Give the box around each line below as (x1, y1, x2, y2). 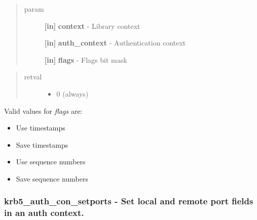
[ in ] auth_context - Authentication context (44, 37, 186, 48)
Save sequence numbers (16, 173, 88, 184)
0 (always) (56, 88, 89, 99)
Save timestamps (16, 139, 68, 150)
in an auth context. (4, 206, 84, 219)
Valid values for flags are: (4, 105, 83, 116)
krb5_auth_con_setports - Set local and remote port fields (4, 195, 253, 207)
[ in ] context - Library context (44, 20, 140, 31)
